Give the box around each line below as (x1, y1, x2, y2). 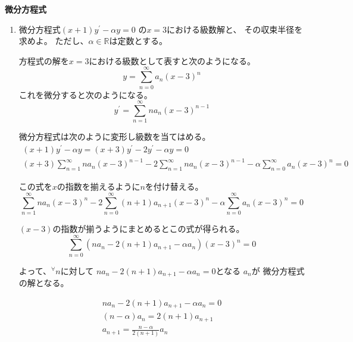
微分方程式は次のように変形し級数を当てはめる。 (18, 130, 211, 143)
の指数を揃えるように (57, 180, 140, 193)
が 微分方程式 (251, 264, 305, 277)
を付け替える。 (145, 180, 204, 193)
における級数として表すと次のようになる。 (89, 54, 256, 67)
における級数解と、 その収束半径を (167, 23, 303, 35)
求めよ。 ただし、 (18, 34, 89, 47)
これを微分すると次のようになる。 (18, 88, 152, 101)
